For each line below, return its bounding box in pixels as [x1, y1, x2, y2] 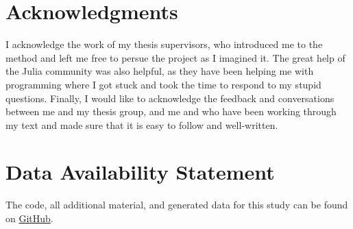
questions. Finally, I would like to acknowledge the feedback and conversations [5, 91, 334, 105]
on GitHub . [5, 211, 53, 225]
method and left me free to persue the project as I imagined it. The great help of [5, 50, 345, 64]
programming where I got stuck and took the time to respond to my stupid [5, 77, 321, 91]
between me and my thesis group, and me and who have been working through [5, 104, 337, 119]
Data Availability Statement [5, 158, 275, 186]
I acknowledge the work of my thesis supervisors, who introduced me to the [5, 37, 323, 51]
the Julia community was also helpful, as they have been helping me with [5, 64, 314, 78]
